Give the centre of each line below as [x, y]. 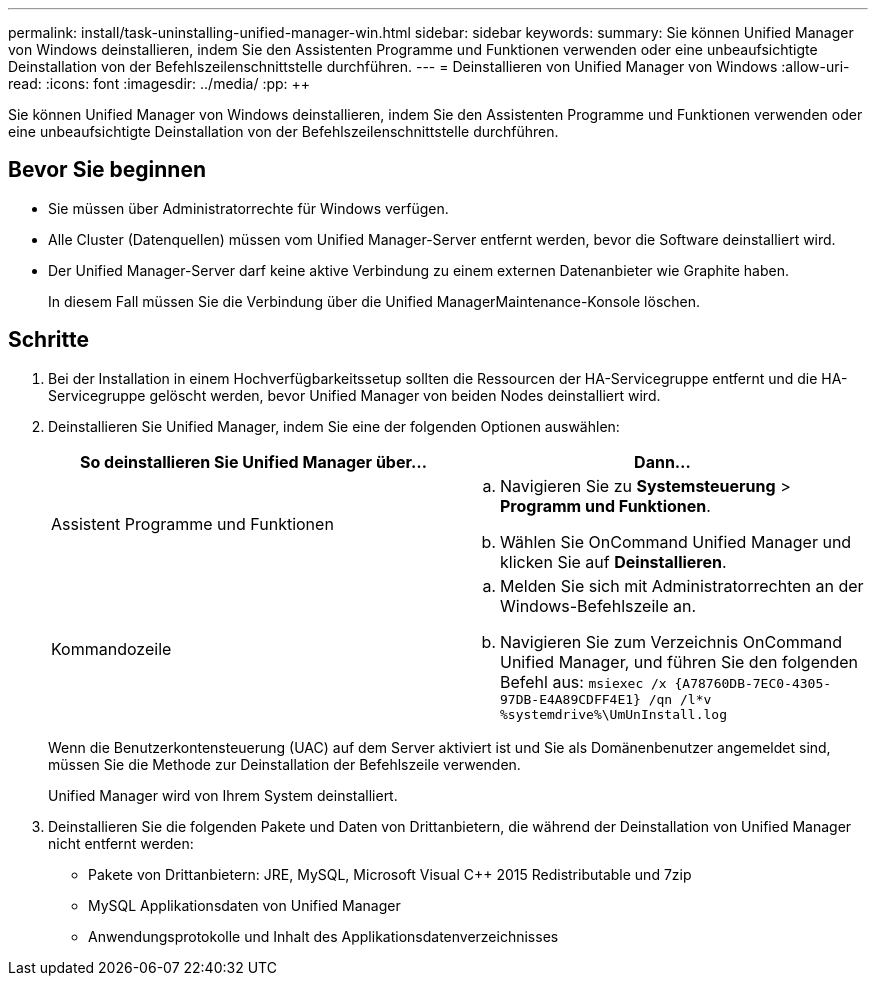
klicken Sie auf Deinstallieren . [613, 561]
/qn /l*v [680, 699]
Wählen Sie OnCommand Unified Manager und [676, 541]
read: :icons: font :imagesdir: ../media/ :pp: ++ [159, 83]
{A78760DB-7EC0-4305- [753, 683]
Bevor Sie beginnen [107, 170]
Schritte [48, 340]
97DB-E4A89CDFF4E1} [570, 699]
